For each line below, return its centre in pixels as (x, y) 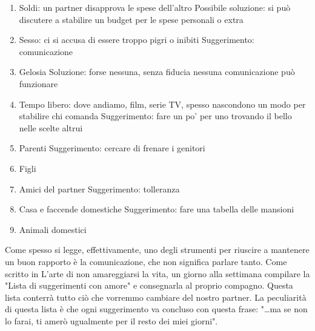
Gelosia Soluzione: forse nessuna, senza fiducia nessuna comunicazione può (157, 72)
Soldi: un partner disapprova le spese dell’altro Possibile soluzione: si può (155, 7)
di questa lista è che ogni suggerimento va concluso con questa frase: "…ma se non (156, 309)
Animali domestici (53, 229)
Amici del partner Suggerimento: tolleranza (99, 188)
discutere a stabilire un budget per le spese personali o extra (131, 19)
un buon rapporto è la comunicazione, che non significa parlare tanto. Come (146, 261)
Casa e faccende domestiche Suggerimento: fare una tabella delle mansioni (157, 209)
